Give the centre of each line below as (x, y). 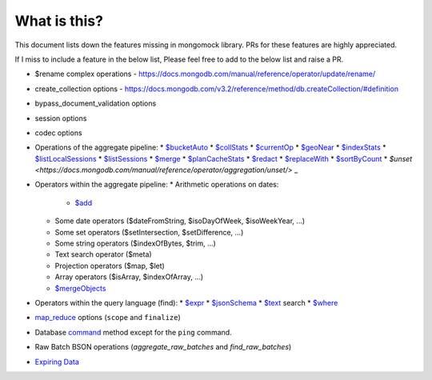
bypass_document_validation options (96, 103)
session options (61, 118)
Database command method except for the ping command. (133, 332)
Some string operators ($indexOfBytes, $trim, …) (135, 243)
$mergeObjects (80, 288)
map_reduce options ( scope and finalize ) (108, 318)
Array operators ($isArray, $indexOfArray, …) (129, 277)
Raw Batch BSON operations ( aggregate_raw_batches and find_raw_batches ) (163, 347)
